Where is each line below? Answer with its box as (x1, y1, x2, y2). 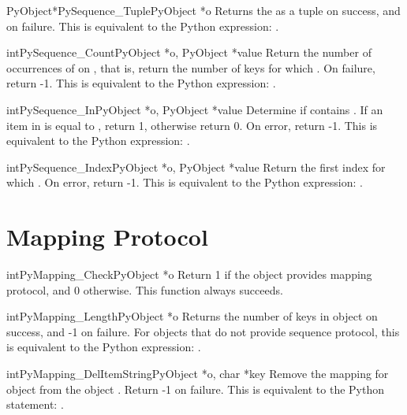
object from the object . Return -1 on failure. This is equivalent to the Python (6, 380, 385, 397)
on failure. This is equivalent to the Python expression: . (6, 17, 279, 34)
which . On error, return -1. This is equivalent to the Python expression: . (6, 174, 363, 191)
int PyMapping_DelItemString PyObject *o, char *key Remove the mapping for (6, 365, 389, 382)
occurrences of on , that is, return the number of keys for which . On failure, (6, 59, 375, 76)
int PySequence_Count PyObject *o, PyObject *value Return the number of (6, 44, 372, 61)
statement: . (6, 396, 64, 413)
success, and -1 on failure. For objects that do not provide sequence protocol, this (6, 323, 400, 339)
